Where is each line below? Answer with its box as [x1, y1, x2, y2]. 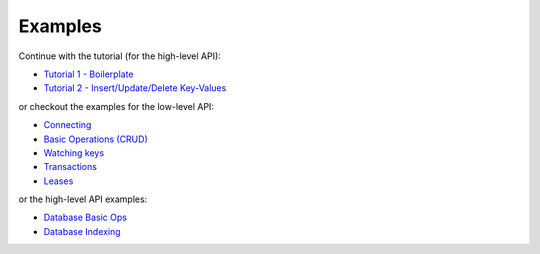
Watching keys [43, 146, 105, 159]
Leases [43, 175, 74, 187]
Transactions [43, 161, 97, 173]
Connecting [43, 119, 92, 131]
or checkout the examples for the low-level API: [18, 100, 215, 112]
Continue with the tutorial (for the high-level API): [18, 50, 222, 62]
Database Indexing [43, 225, 121, 237]
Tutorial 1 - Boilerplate [43, 68, 134, 80]
